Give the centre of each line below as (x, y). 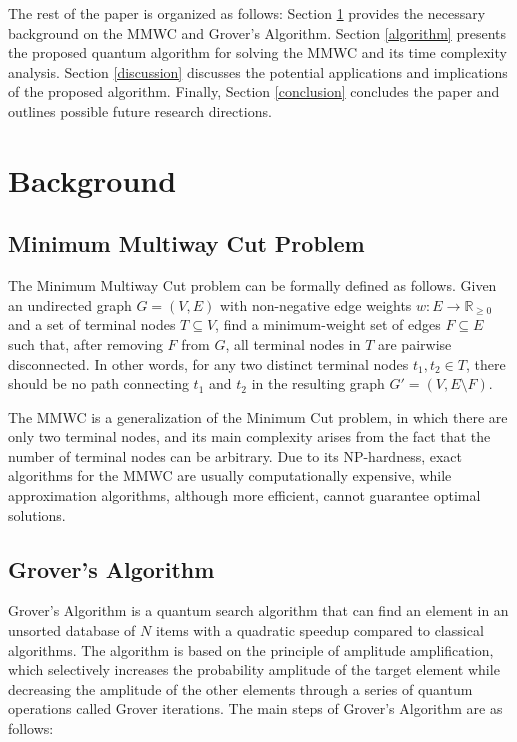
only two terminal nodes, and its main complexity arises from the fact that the (249, 436)
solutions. (37, 514)
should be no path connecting (98, 383)
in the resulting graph (318, 383)
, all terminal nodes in (293, 343)
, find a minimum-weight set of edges (328, 324)
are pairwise (414, 343)
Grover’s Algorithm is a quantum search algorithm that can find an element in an (258, 610)
